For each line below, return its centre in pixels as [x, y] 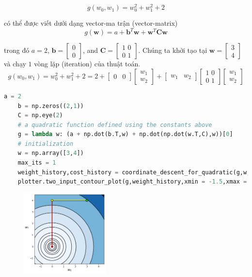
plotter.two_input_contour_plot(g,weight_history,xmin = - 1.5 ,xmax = [132, 182]
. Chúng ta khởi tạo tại [173, 50]
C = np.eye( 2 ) [40, 115]
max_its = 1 [37, 163]
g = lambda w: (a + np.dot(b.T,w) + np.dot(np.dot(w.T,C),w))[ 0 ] [125, 134]
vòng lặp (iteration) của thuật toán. [87, 64]
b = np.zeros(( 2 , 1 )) [51, 106]
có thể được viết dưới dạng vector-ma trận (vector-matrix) [91, 23]
